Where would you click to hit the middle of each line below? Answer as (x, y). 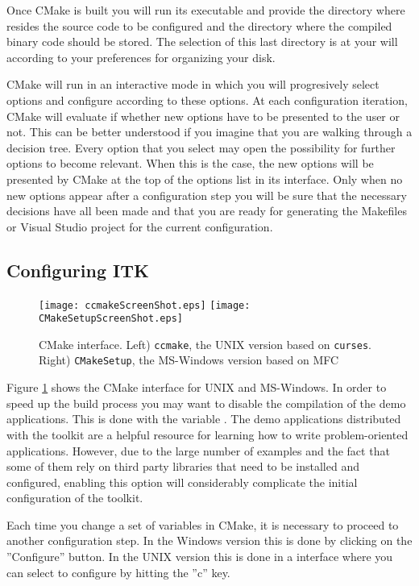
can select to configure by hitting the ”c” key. (118, 572)
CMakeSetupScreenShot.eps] (111, 319)
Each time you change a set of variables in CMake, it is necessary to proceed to (203, 524)
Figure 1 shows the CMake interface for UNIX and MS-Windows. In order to (197, 387)
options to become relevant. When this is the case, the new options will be (190, 163)
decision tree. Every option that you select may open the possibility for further (201, 147)
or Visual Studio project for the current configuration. (140, 226)
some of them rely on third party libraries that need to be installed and (183, 466)
